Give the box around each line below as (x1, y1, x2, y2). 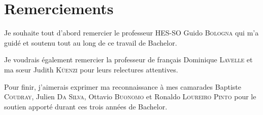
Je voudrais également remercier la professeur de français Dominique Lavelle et (4, 54, 253, 65)
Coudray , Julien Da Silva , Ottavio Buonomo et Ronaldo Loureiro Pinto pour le (4, 91, 256, 102)
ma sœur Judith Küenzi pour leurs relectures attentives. (4, 64, 178, 74)
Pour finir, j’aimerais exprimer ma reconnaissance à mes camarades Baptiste (4, 81, 241, 92)
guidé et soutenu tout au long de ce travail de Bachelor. (4, 37, 177, 48)
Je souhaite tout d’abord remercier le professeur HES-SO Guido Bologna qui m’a (4, 27, 259, 38)
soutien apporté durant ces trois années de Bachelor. (4, 101, 168, 111)
